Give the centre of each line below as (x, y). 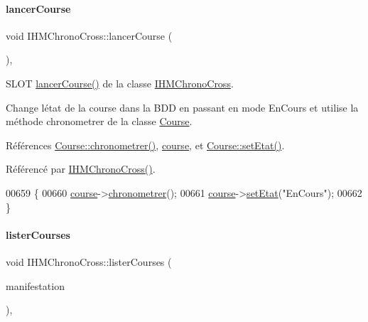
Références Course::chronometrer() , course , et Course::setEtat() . (145, 145)
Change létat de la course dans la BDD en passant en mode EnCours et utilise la (182, 107)
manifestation (35, 285)
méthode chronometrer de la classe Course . (99, 121)
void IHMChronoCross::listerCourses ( (89, 261)
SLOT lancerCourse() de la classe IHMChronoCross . (120, 83)
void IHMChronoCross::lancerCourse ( (89, 35)
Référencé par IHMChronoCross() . (81, 169)
